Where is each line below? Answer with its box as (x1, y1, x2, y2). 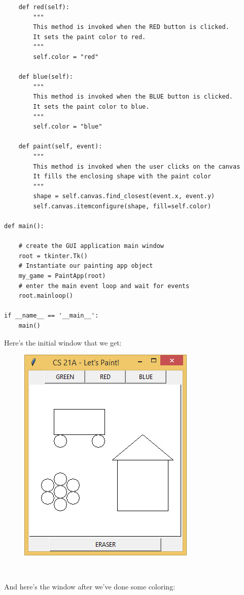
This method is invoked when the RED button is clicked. (33, 23, 229, 31)
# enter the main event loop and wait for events (18, 282, 190, 290)
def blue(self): (18, 73, 74, 81)
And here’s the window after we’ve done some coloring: (4, 581, 176, 592)
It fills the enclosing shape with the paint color (33, 173, 212, 180)
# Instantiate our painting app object (18, 262, 153, 270)
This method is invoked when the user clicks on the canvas (33, 163, 240, 170)
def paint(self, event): (18, 143, 102, 150)
